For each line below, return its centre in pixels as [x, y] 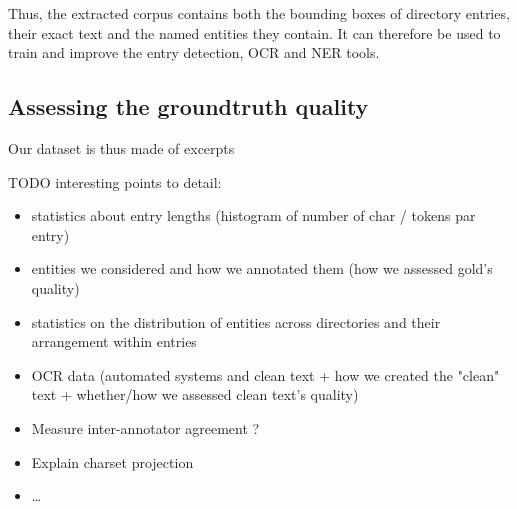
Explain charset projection [112, 461]
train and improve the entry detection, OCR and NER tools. [194, 52]
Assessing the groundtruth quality [188, 106]
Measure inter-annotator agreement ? [145, 427]
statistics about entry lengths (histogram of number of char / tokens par [253, 215]
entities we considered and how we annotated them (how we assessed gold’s [262, 268]
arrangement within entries [114, 341]
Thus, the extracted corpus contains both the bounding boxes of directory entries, [259, 13]
